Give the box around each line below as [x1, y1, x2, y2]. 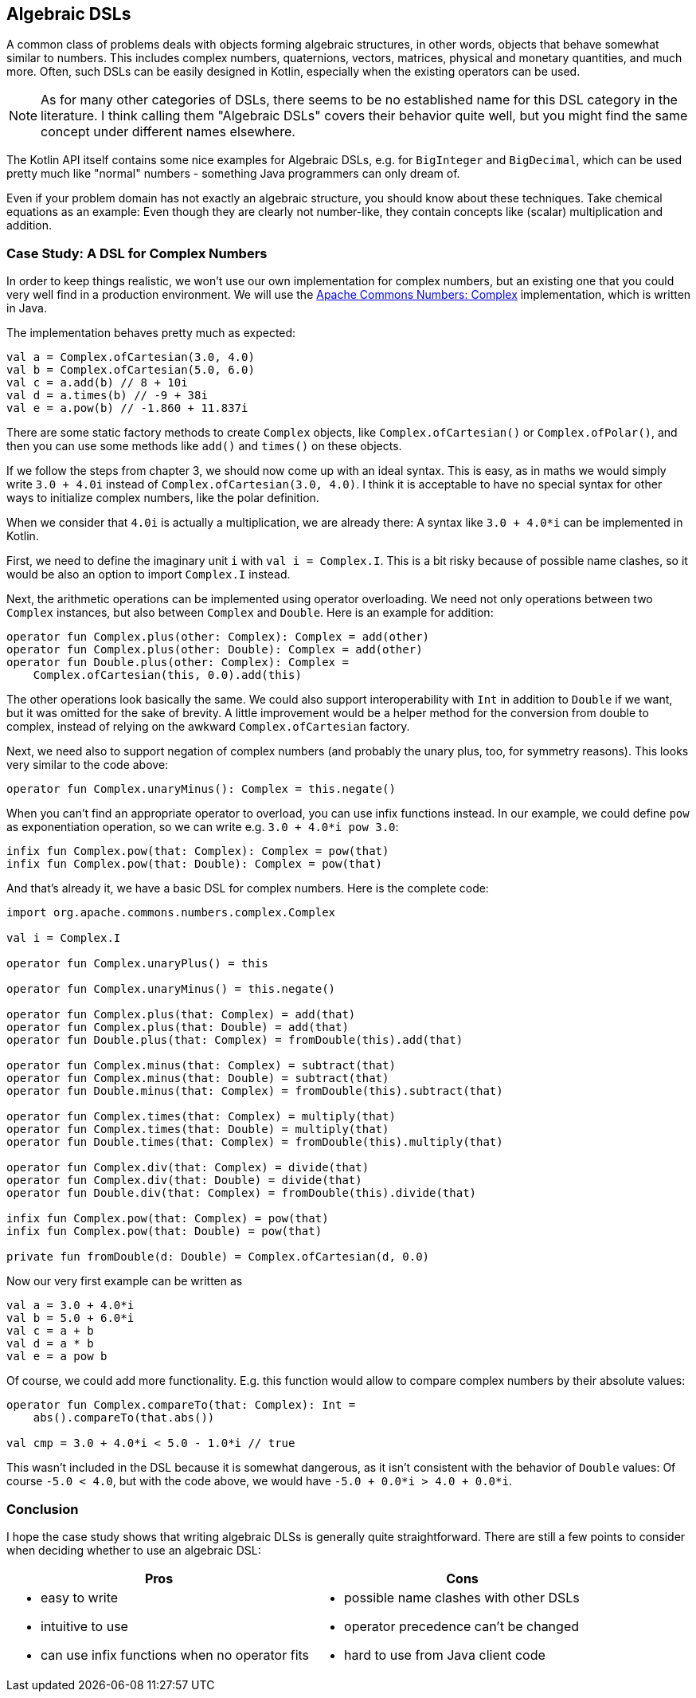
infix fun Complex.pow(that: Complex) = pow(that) [6, 1212, 329, 1225]
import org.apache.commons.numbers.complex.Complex [6, 906, 336, 920]
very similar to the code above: [6, 758, 169, 772]
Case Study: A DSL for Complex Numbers [6, 245, 268, 261]
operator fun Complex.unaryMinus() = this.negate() [6, 982, 336, 996]
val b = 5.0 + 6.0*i [6, 1312, 135, 1325]
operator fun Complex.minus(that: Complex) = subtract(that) [6, 1059, 396, 1073]
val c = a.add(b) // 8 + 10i [6, 376, 188, 390]
